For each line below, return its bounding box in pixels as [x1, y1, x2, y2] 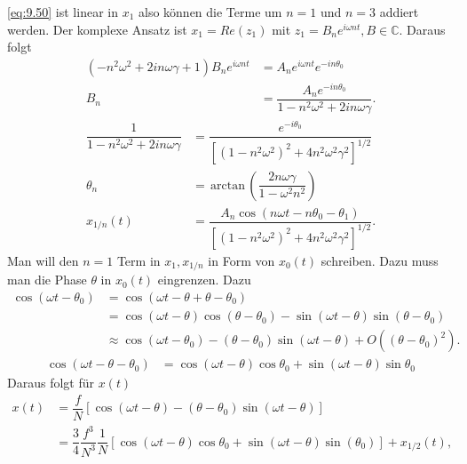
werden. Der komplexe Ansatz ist [7, 20, 187, 38]
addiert [379, 3, 419, 20]
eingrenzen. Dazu [157, 270, 251, 289]
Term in [116, 251, 161, 269]
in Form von [208, 251, 275, 269]
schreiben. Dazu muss [321, 251, 439, 269]
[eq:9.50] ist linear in [7, 3, 118, 20]
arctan [210, 179, 245, 192]
